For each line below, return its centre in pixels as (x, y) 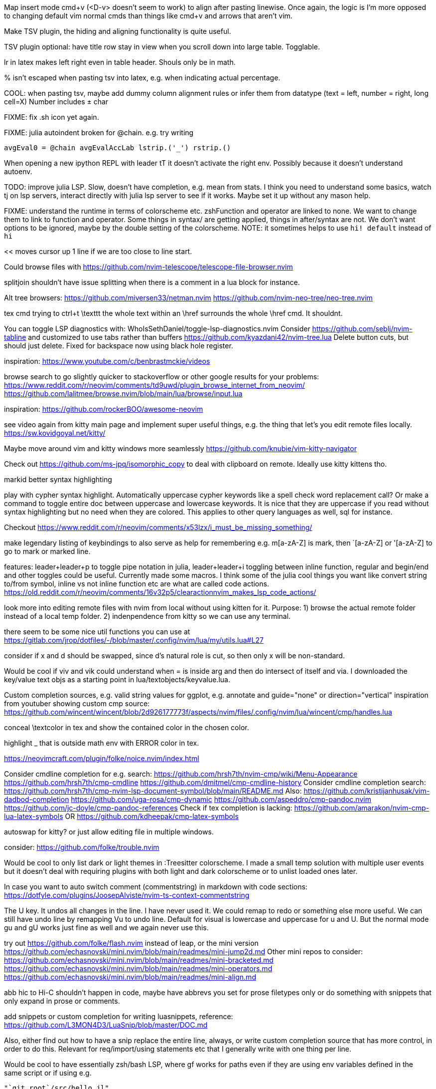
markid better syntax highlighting (58, 479)
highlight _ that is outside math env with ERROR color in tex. (102, 743)
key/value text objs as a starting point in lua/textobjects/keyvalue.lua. (117, 680)
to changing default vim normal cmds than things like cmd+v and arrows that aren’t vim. (148, 16)
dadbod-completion (37, 799)
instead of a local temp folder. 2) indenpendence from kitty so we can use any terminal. (147, 616)
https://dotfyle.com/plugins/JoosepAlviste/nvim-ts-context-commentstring (127, 895)
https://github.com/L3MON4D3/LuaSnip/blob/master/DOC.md (106, 1025)
